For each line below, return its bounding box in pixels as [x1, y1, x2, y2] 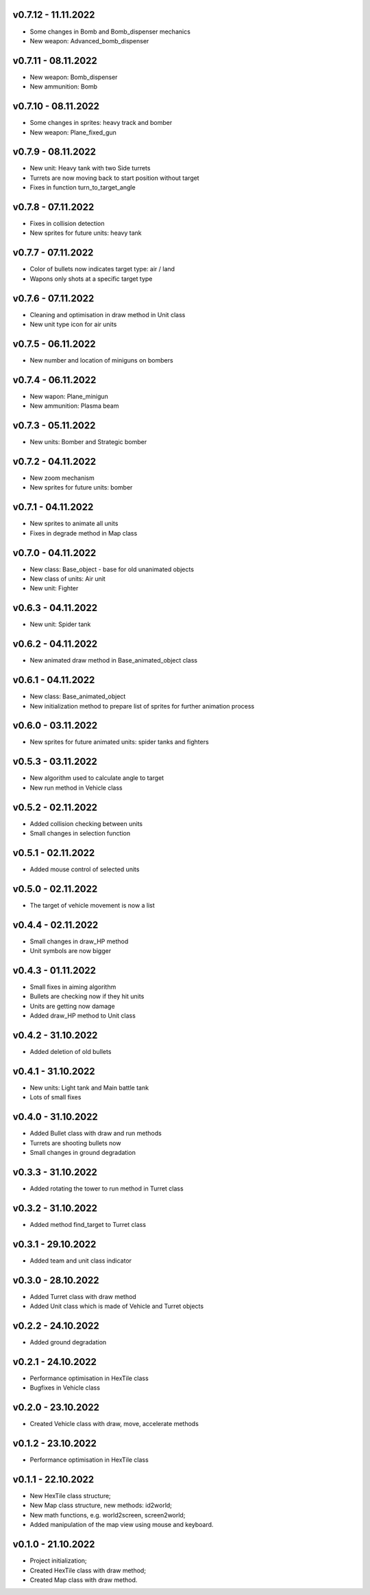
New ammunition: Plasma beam [29, 402, 119, 410]
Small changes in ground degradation [29, 1149, 136, 1157]
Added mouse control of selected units [29, 865, 140, 873]
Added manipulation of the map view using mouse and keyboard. [29, 1521, 214, 1529]
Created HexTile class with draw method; [29, 1566, 147, 1574]
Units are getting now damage [29, 1002, 116, 1010]
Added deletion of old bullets [29, 1048, 112, 1056]
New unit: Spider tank [29, 620, 91, 628]
